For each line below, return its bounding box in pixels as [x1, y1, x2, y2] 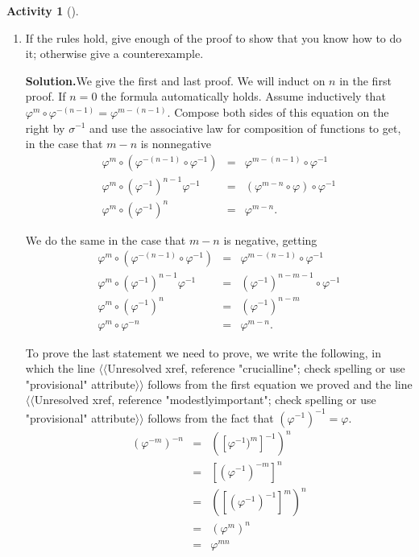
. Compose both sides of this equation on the [167, 103, 389, 120]
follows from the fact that [147, 409, 274, 426]
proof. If [25, 88, 66, 105]
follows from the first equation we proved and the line [147, 375, 413, 392]
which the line [25, 360, 95, 377]
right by [25, 119, 65, 136]
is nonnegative [140, 135, 211, 152]
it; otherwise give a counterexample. [25, 45, 204, 62]
